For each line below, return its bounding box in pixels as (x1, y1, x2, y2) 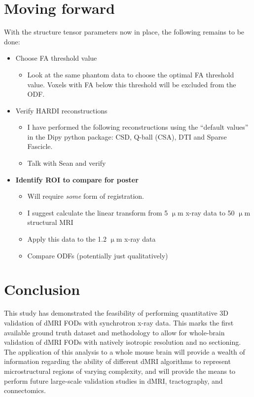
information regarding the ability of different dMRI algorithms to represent (4, 356, 231, 366)
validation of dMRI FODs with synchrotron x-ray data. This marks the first (4, 317, 234, 327)
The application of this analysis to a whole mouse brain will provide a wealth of (4, 346, 245, 357)
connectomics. (4, 385, 46, 396)
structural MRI (27, 217, 73, 227)
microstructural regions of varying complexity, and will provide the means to (4, 365, 236, 376)
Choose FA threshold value (15, 53, 97, 63)
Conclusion (4, 279, 80, 299)
